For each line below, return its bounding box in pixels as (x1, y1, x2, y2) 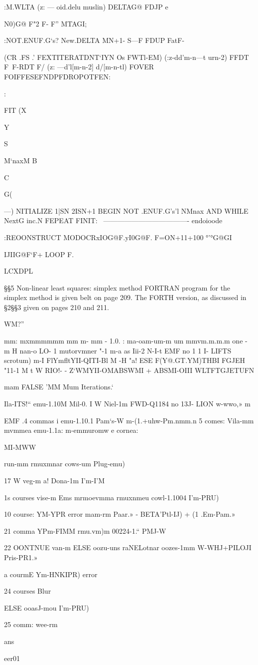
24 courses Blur (4, 586, 51, 596)
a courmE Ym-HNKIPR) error (4, 569, 98, 579)
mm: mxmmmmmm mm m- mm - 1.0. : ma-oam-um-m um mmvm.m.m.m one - (4, 335, 248, 346)
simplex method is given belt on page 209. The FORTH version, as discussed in (4, 292, 247, 303)
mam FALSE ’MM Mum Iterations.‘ (4, 381, 114, 392)
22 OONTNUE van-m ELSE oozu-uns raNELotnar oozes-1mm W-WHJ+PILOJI (4, 542, 252, 553)
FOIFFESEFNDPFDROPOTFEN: (4, 71, 111, 81)
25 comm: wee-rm (4, 619, 58, 630)
